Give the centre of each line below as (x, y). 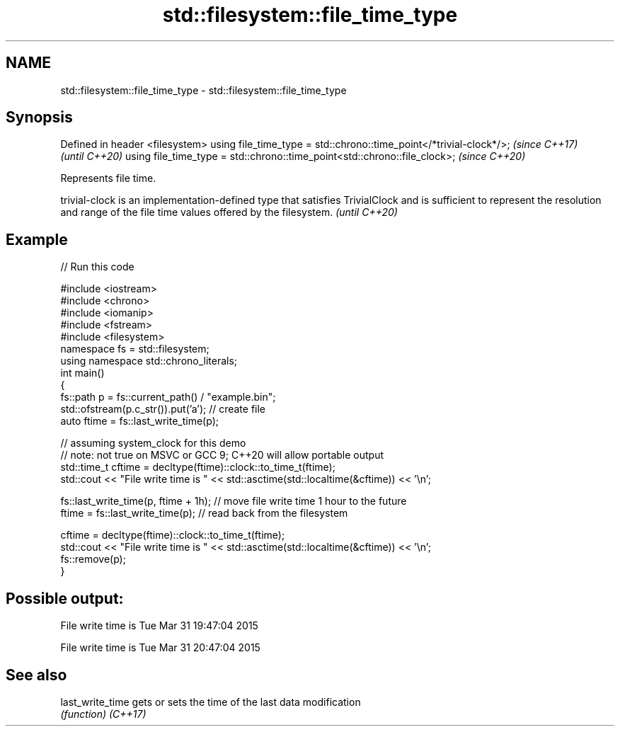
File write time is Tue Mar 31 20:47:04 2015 (160, 648)
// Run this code (97, 267)
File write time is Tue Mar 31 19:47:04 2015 (159, 626)
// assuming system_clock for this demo (153, 443)
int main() (82, 373)
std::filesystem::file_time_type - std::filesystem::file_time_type (203, 90)
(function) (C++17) (103, 714)
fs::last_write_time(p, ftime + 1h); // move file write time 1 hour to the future (234, 501)
